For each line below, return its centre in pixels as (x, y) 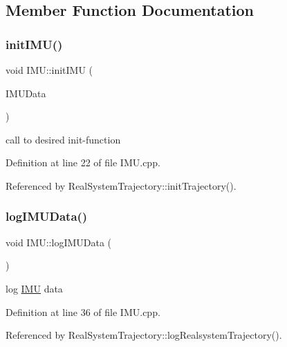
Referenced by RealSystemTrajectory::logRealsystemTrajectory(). (144, 335)
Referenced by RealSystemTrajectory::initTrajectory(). (121, 185)
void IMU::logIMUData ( (59, 242)
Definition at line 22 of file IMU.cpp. (83, 162)
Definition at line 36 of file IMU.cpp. (83, 311)
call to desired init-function (63, 139)
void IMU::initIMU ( (49, 70)
